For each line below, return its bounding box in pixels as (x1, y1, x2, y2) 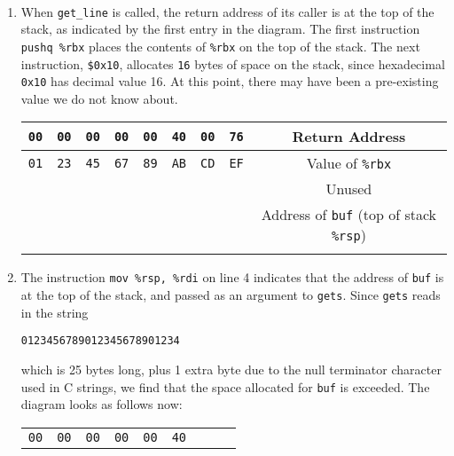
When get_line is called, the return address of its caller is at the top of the (20, 2, 434, 20)
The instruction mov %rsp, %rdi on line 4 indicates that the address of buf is (20, 268, 444, 287)
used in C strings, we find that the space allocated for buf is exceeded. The (20, 377, 430, 396)
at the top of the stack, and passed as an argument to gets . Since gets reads (20, 286, 441, 304)
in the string (20, 303, 89, 321)
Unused (325, 178, 372, 200)
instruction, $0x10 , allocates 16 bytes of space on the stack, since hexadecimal (20, 54, 445, 73)
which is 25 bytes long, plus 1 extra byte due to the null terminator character (20, 359, 442, 378)
